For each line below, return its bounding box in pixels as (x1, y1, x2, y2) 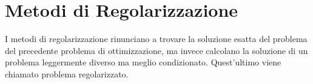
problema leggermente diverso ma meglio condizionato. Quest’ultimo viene (5, 56, 281, 68)
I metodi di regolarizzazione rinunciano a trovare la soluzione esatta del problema (5, 32, 308, 45)
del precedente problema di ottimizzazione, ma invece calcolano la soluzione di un (5, 44, 308, 56)
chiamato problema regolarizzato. (5, 67, 129, 80)
